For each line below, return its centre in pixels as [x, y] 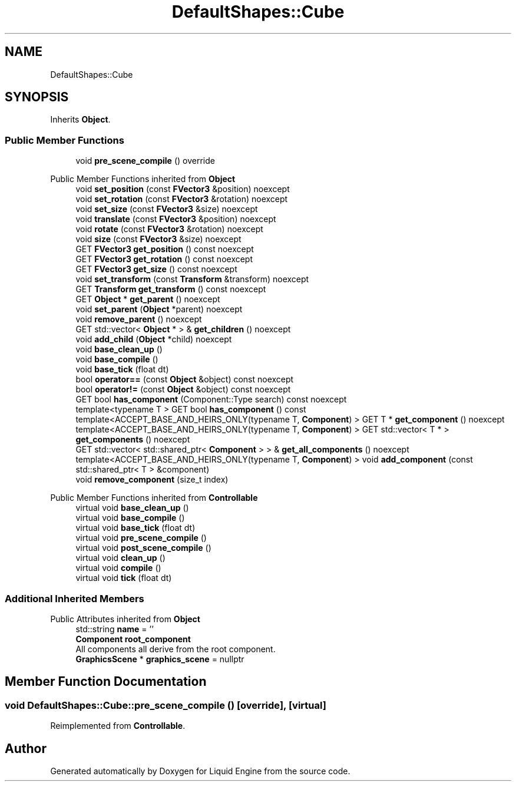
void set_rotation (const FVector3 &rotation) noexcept [182, 199]
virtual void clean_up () [120, 558]
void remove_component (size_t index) [152, 480]
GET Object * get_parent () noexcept [148, 299]
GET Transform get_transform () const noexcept [171, 289]
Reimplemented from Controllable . [118, 726]
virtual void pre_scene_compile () [141, 538]
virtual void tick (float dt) [124, 578]
